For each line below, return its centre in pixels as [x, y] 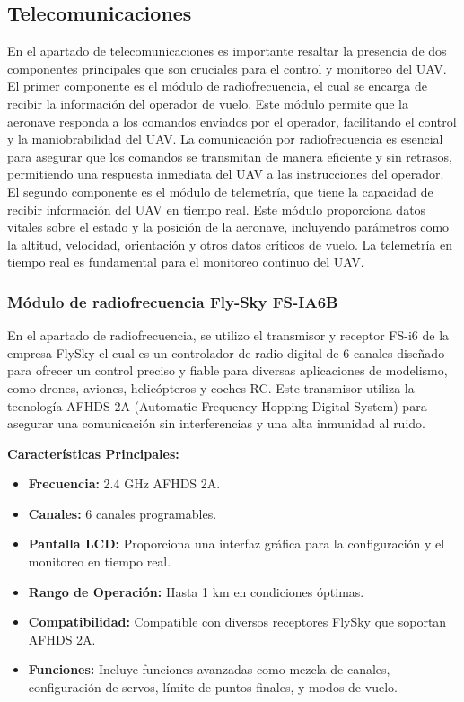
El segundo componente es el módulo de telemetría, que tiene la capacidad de [220, 191]
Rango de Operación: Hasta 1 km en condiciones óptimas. [196, 591]
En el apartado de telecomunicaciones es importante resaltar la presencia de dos [227, 51]
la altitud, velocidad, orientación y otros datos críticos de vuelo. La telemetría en [230, 244]
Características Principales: [93, 453]
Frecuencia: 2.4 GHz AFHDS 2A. [124, 483]
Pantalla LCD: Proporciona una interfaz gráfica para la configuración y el [236, 544]
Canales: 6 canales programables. [123, 513]
